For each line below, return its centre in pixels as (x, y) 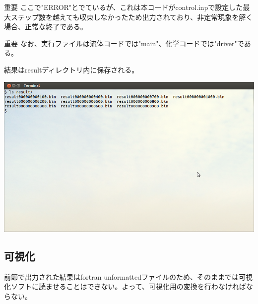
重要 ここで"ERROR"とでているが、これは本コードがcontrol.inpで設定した (124, 7)
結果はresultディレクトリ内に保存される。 (71, 69)
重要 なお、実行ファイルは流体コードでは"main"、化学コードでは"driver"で (124, 43)
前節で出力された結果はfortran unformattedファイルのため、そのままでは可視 (129, 276)
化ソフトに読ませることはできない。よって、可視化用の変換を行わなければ (125, 286)
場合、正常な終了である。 (46, 27)
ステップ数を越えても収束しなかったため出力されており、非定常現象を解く (132, 17)
